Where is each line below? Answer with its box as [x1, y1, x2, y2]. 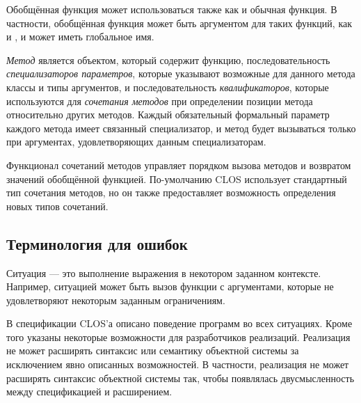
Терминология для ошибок [6, 232, 188, 254]
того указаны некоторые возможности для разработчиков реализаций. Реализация [6, 329, 351, 344]
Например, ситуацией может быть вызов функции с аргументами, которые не [6, 279, 334, 294]
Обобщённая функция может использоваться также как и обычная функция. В [6, 2, 337, 16]
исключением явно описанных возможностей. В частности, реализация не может [6, 357, 349, 372]
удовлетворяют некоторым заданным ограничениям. [6, 292, 225, 307]
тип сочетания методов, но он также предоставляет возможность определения [6, 185, 336, 200]
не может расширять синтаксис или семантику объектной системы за [6, 343, 299, 358]
